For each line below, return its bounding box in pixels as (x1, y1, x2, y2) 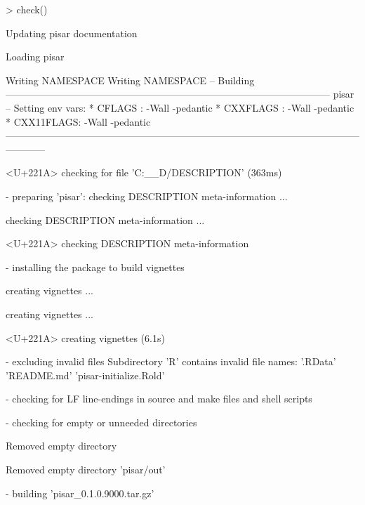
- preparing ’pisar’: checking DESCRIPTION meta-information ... (6, 188, 288, 203)
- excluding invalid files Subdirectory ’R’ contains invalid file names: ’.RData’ (6, 354, 336, 369)
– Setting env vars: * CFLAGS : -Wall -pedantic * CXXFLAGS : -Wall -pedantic (6, 100, 354, 114)
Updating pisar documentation (6, 25, 138, 40)
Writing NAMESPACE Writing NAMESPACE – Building (6, 72, 255, 87)
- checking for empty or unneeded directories (6, 414, 197, 429)
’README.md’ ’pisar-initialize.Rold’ (6, 367, 165, 382)
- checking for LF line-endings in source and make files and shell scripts (6, 391, 312, 406)
